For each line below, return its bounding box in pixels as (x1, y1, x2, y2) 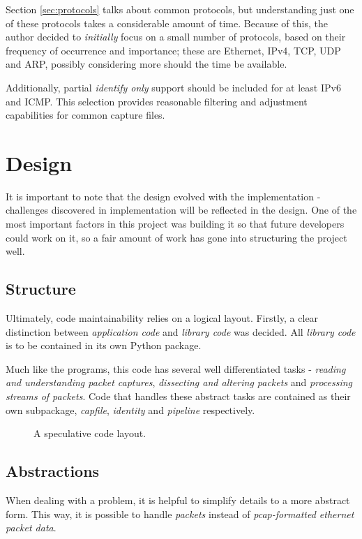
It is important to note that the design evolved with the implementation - (6, 189, 321, 203)
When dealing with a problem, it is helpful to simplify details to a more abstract (6, 493, 350, 507)
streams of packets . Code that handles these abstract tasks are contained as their (6, 389, 351, 404)
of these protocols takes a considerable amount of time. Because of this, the (6, 15, 328, 30)
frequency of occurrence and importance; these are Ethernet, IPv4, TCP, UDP (6, 43, 341, 57)
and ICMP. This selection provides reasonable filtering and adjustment (6, 94, 308, 108)
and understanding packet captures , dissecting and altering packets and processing (6, 375, 353, 390)
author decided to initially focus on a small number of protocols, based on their (6, 29, 346, 44)
